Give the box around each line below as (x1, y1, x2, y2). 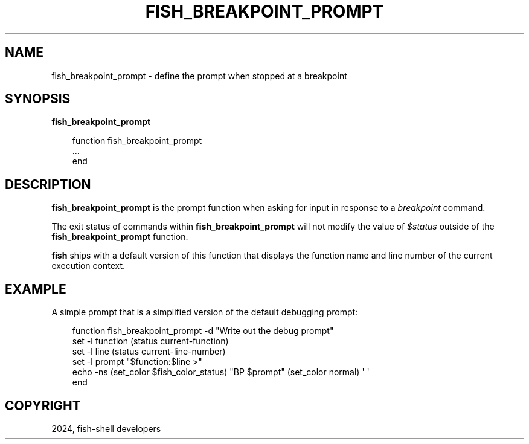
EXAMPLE (5, 281, 66, 297)
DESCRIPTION (5, 176, 91, 192)
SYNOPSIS (5, 91, 71, 107)
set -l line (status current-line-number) (72, 346, 226, 357)
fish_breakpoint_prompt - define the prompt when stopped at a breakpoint (51, 70, 347, 81)
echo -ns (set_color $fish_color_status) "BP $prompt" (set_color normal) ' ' (72, 367, 370, 378)
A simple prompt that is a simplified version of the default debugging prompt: (51, 307, 358, 318)
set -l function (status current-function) (72, 336, 229, 347)
